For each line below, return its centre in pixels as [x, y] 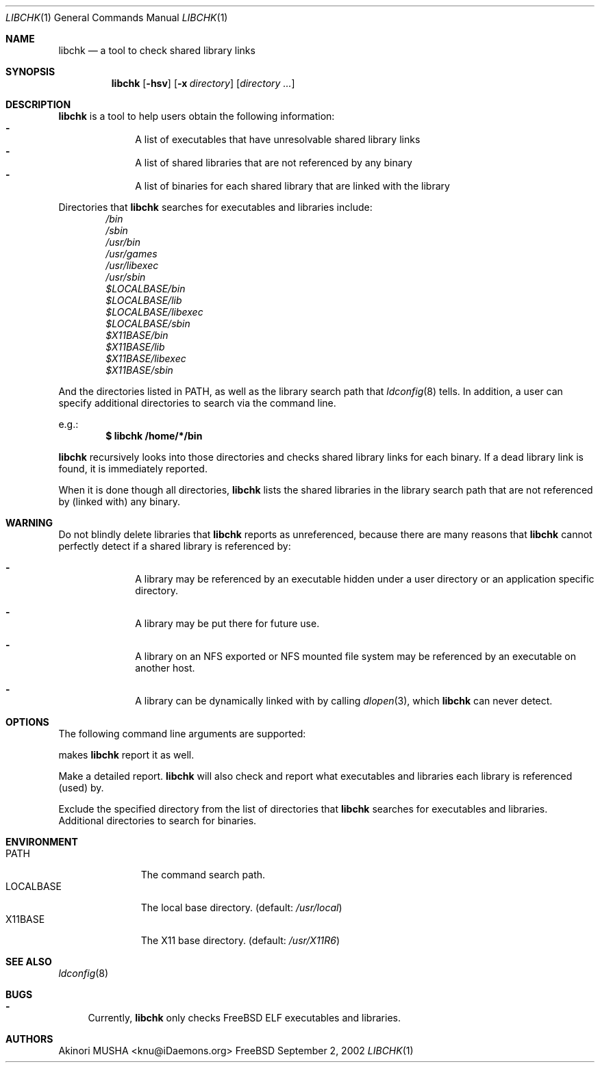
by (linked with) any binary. [120, 501]
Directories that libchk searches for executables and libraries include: [215, 207]
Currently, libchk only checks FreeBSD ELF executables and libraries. [244, 1018]
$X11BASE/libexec [146, 358]
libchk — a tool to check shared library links [157, 50]
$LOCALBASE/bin [146, 289]
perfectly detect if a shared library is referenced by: [175, 546]
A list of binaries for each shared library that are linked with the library [292, 186]
